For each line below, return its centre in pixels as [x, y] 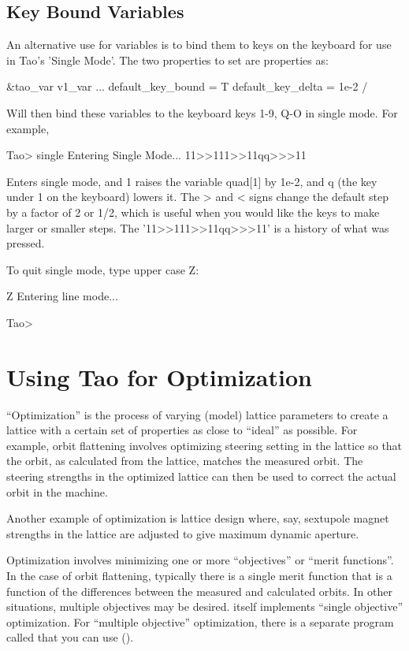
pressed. [26, 243]
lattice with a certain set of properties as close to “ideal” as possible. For [182, 430]
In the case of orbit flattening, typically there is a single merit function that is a [199, 575]
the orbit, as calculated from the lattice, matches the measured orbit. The [185, 461]
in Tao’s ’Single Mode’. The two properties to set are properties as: [167, 60]
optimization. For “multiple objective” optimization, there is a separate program [200, 621]
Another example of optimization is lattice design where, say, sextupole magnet [198, 518]
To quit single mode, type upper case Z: [103, 269]
